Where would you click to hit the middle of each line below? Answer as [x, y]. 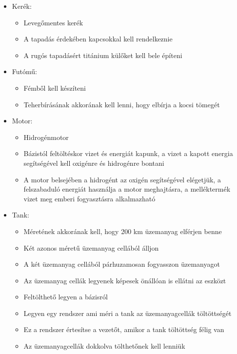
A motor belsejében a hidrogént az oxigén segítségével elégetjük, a [122, 179]
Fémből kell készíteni [55, 88]
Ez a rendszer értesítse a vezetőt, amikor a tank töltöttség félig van [124, 329]
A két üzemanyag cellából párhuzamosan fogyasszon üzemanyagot [122, 264]
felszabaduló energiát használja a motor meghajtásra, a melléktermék [127, 189]
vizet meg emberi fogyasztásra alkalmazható [89, 198]
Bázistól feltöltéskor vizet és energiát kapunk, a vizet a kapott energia [128, 153]
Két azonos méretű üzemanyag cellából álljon [91, 247]
